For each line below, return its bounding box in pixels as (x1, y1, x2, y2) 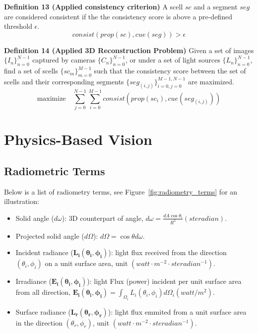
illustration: (4, 196, 39, 206)
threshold (4, 21, 32, 31)
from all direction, (15, 287, 70, 297)
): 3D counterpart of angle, (62, 212, 143, 223)
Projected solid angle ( (15, 230, 84, 241)
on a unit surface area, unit (45, 258, 128, 268)
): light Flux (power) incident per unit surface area (87, 276, 242, 286)
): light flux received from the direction (108, 247, 227, 258)
